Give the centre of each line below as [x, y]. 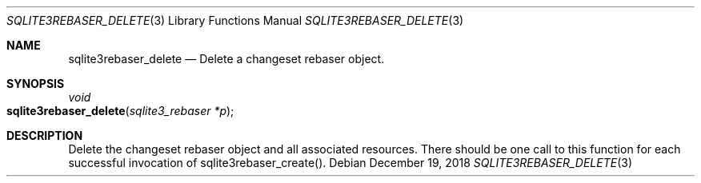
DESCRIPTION [45, 135]
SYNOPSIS [36, 84]
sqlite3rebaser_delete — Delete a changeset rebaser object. [226, 59]
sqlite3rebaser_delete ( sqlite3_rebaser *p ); [120, 111]
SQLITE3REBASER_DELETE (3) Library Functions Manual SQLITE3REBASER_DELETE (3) [235, 20]
